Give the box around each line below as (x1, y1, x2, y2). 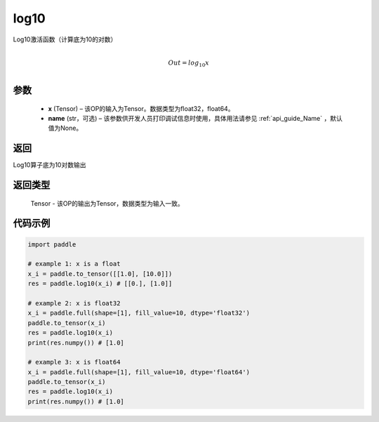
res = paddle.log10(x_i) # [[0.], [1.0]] (27, 279, 173, 288)
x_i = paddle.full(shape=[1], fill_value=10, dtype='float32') (27, 309, 251, 317)
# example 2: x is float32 (27, 299, 121, 307)
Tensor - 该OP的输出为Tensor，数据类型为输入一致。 (30, 199, 184, 207)
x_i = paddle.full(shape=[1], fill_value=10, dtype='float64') (27, 368, 251, 376)
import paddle (27, 240, 77, 249)
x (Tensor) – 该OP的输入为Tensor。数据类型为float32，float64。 (48, 104, 234, 112)
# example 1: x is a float (27, 260, 121, 268)
